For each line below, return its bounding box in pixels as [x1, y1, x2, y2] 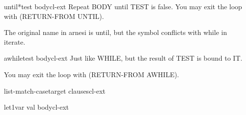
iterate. [4, 36, 25, 47]
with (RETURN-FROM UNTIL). [4, 11, 104, 21]
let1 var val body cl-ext [4, 102, 69, 112]
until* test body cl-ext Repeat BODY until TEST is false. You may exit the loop [4, 1, 242, 11]
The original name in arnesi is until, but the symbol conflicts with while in [4, 27, 227, 37]
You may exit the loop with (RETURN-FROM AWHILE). [4, 69, 179, 79]
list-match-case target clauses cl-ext [4, 85, 105, 96]
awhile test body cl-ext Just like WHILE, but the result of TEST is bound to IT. [4, 53, 243, 63]
